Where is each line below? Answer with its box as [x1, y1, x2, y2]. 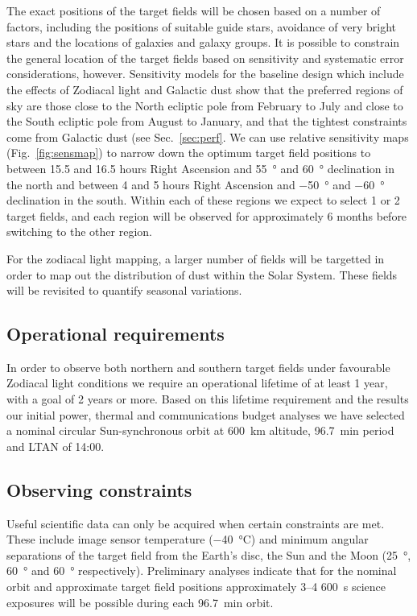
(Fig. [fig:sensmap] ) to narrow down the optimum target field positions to [6, 144, 371, 161]
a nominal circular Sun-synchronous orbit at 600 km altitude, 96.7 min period [6, 422, 394, 439]
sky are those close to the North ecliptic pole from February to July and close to [6, 97, 403, 114]
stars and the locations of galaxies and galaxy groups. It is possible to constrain [6, 34, 400, 51]
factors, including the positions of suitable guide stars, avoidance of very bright [6, 18, 397, 35]
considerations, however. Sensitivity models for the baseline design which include [6, 65, 404, 82]
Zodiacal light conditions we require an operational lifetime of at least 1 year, [6, 374, 388, 391]
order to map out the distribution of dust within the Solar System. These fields [6, 266, 398, 283]
